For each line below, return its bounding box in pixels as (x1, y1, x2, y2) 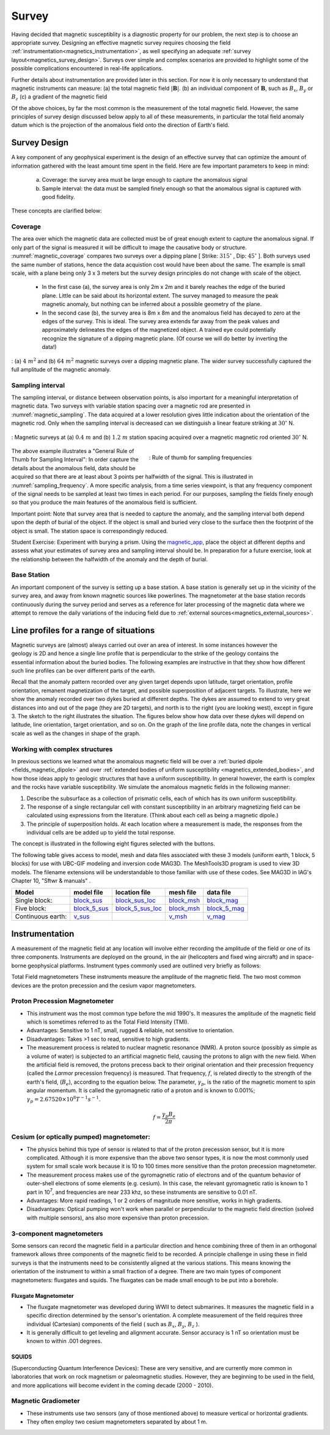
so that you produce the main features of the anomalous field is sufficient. (11, 499, 198, 506)
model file (73, 888, 103, 897)
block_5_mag (207, 904, 244, 913)
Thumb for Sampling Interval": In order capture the (11, 456, 139, 463)
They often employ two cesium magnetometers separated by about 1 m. (26, 1418, 208, 1426)
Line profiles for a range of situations (11, 625, 155, 635)
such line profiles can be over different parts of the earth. (11, 667, 156, 675)
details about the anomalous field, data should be (11, 464, 136, 471)
